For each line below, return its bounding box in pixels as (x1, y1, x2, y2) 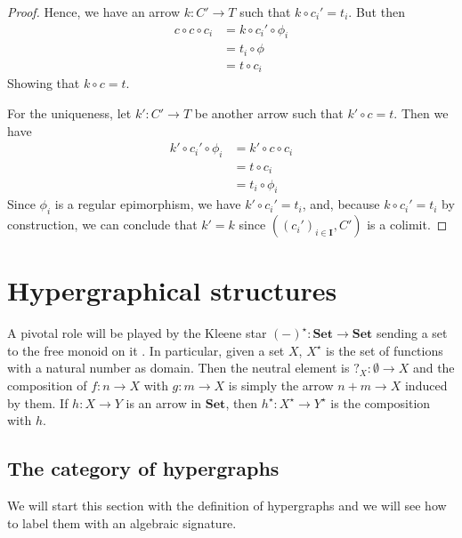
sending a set (377, 324, 448, 342)
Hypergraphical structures (7, 272, 337, 309)
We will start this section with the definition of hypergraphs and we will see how (7, 496, 447, 514)
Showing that (7, 74, 80, 92)
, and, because (302, 195, 380, 213)
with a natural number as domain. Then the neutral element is (7, 358, 350, 377)
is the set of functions (326, 341, 443, 359)
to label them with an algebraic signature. (7, 513, 237, 532)
